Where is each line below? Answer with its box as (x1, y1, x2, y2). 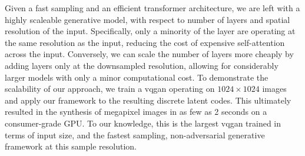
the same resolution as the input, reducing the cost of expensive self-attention (5, 36, 285, 48)
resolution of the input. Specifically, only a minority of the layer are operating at (5, 25, 296, 37)
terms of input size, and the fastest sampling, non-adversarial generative (5, 128, 265, 141)
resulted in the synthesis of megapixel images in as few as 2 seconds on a (5, 105, 267, 118)
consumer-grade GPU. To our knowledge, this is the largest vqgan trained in (5, 117, 281, 129)
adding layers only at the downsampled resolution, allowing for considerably (5, 59, 279, 71)
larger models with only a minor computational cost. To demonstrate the (5, 71, 268, 83)
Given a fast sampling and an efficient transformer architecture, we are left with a (5, 2, 300, 14)
